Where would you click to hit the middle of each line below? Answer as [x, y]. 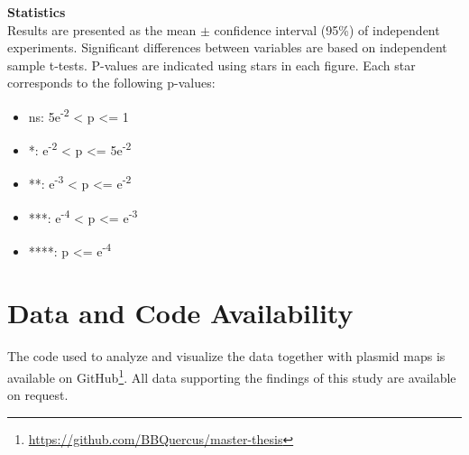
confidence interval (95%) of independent [327, 29]
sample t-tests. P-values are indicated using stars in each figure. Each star [212, 65]
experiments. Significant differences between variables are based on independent [227, 47]
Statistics [37, 12]
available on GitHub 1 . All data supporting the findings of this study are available [232, 376]
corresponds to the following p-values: [111, 83]
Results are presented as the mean [102, 29]
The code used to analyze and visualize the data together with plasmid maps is [226, 356]
